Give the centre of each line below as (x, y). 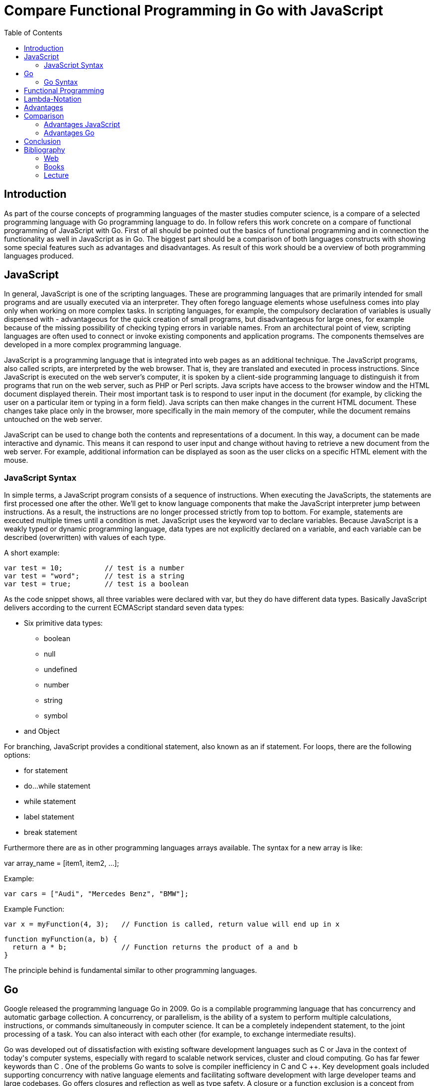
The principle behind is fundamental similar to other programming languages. (131, 970)
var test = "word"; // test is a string (94, 576)
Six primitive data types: (63, 623)
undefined (60, 670)
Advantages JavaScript (82, 124)
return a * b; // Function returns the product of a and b (155, 947)
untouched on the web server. (53, 419)
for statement (46, 771)
